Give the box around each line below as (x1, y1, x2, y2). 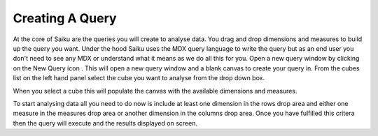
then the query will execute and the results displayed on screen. (13, 119, 197, 127)
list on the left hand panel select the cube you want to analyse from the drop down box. (13, 74, 265, 82)
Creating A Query (13, 10, 117, 26)
